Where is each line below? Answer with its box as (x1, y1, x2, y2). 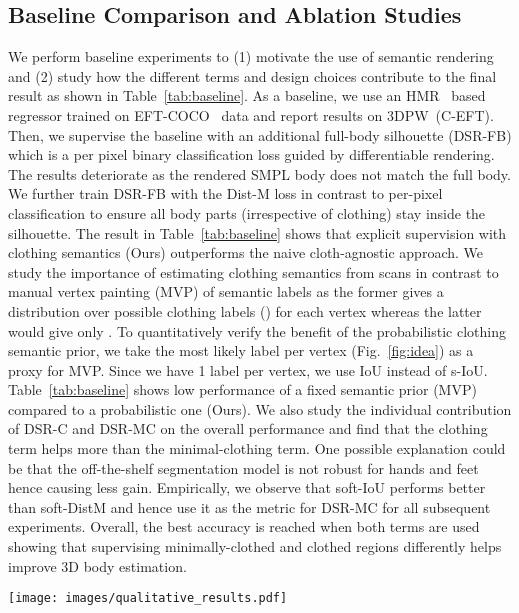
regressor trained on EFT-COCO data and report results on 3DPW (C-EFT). (8, 104, 494, 125)
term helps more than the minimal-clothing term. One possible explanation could (8, 438, 506, 459)
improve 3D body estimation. (8, 555, 187, 576)
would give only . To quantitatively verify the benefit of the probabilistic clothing (8, 320, 506, 341)
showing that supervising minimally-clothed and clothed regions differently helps (8, 536, 502, 557)
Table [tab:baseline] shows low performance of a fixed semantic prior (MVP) (8, 379, 477, 400)
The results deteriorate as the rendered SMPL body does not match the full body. (8, 163, 511, 184)
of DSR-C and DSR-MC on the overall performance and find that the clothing (8, 418, 488, 439)
